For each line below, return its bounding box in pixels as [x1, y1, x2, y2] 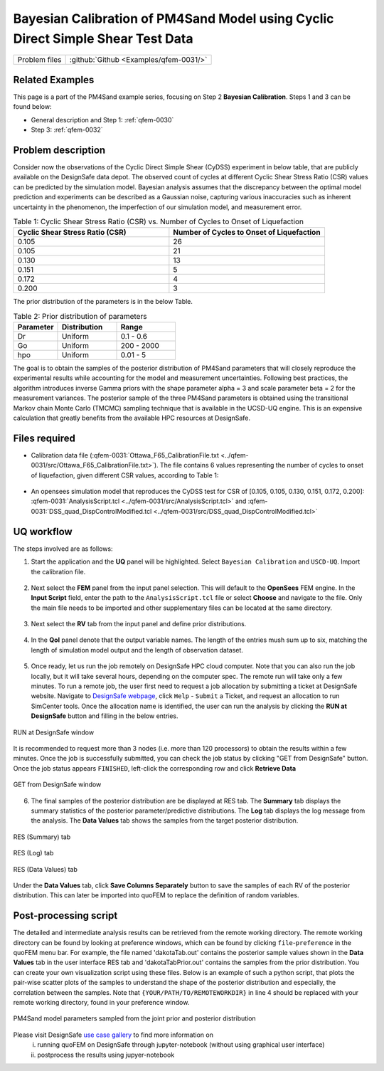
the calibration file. [31, 567, 86, 576]
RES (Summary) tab [13, 833, 71, 841]
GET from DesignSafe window [13, 780, 102, 789]
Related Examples [13, 73, 95, 85]
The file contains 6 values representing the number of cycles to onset [159, 461, 364, 470]
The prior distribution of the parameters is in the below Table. [13, 297, 193, 306]
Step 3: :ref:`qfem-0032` [31, 125, 103, 134]
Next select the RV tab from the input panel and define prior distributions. [31, 620, 247, 628]
